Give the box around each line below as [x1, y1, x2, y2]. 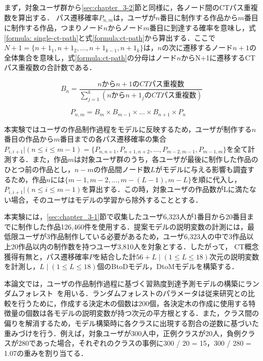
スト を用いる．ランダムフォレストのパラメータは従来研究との [39, 288, 248, 299]
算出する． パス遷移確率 [18, 12, 99, 22]
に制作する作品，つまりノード [4, 22, 103, 33]
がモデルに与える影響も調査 [155, 163, 247, 174]
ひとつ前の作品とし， [4, 163, 75, 174]
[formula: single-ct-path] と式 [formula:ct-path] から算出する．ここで [4, 32, 216, 43]
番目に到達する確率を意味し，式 [149, 22, 256, 33]
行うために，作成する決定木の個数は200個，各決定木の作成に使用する [18, 298, 249, 308]
